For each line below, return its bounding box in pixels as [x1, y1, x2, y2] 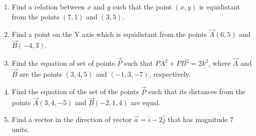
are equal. [130, 97, 160, 108]
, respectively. [149, 68, 191, 79]
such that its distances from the [148, 86, 245, 97]
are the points [19, 68, 62, 79]
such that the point [112, 1, 172, 11]
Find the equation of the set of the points [11, 86, 139, 97]
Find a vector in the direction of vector [11, 114, 131, 125]
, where [208, 58, 231, 68]
